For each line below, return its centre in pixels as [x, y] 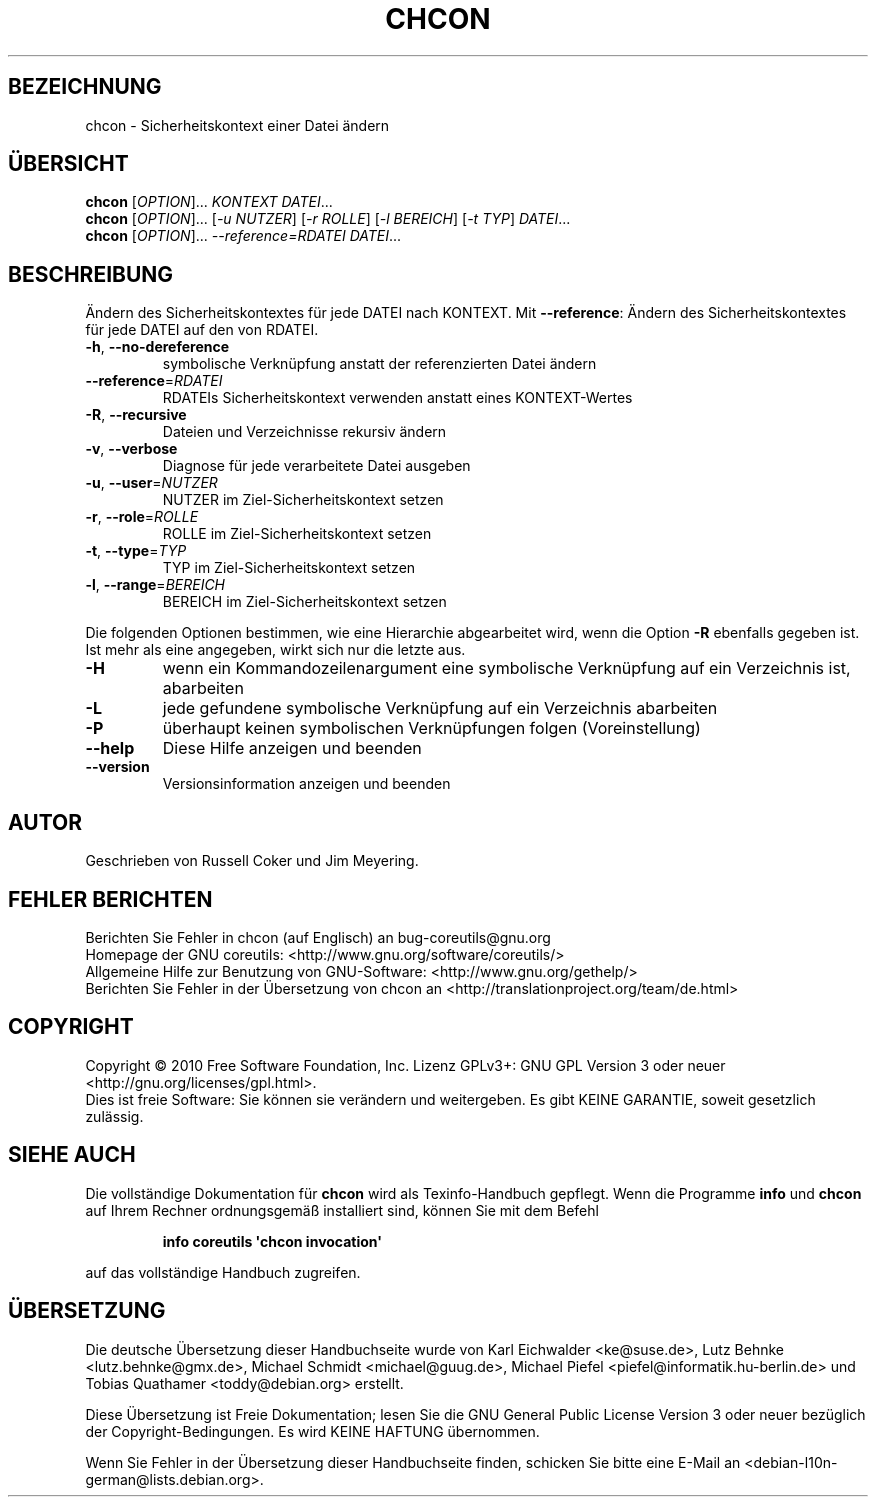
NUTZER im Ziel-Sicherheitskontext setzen [303, 500]
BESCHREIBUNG [91, 274]
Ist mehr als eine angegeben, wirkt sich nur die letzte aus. [275, 650]
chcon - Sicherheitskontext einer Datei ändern [237, 125]
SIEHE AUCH [72, 1155]
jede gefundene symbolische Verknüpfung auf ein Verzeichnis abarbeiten [440, 708]
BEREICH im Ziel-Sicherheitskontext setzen [304, 602]
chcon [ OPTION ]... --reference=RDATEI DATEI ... [243, 236]
